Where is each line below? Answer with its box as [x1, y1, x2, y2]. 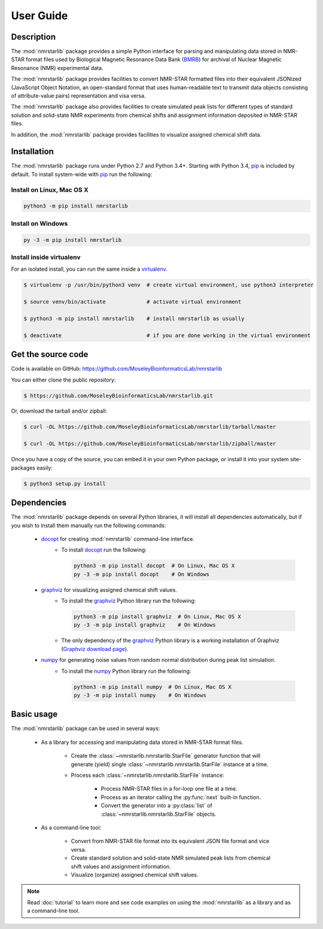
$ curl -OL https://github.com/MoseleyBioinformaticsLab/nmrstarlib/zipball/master [23, 440, 276, 447]
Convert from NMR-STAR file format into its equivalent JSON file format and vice [71, 837, 270, 845]
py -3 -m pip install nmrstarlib [23, 237, 122, 243]
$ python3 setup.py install [23, 480, 106, 487]
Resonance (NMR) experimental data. [11, 64, 104, 71]
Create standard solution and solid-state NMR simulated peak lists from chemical [71, 854, 271, 862]
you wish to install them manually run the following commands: [11, 522, 166, 529]
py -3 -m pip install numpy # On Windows [74, 692, 206, 698]
